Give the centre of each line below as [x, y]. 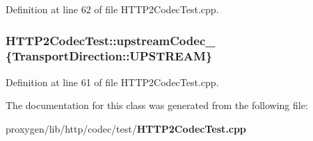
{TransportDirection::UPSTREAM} [109, 56]
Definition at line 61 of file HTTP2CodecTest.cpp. [112, 82]
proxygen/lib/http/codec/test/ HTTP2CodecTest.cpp [126, 128]
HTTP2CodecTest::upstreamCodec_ [111, 40]
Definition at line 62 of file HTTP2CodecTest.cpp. [112, 9]
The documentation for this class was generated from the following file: [157, 105]
